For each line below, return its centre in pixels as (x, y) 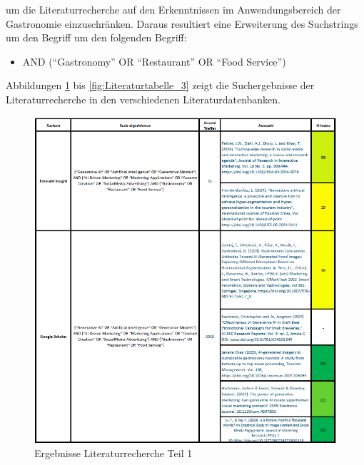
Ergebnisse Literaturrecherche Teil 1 (113, 453)
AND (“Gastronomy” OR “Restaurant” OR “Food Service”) (154, 61)
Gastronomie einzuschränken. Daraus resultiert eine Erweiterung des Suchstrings (182, 23)
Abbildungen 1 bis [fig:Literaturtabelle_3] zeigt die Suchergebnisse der (160, 85)
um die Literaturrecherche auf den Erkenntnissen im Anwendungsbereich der (173, 9)
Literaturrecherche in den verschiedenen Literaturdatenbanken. (143, 99)
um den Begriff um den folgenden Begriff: (96, 37)
